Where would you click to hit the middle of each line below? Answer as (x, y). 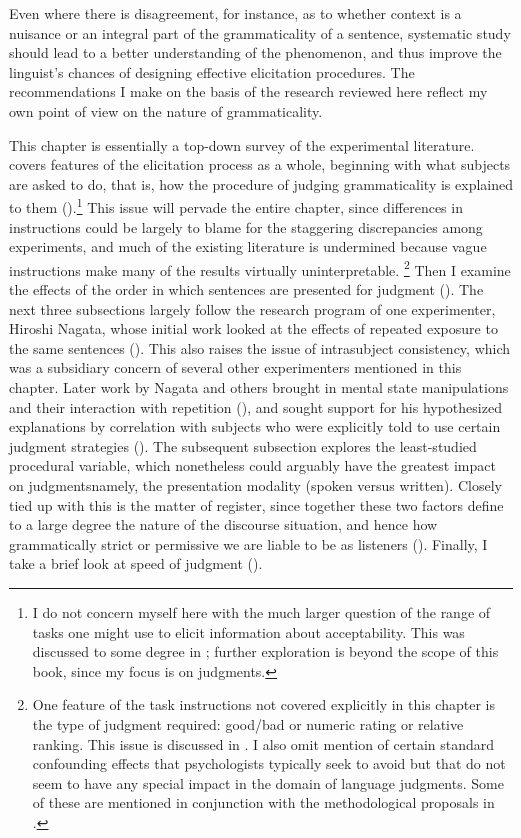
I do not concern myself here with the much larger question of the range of (261, 611)
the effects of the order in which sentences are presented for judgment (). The (246, 289)
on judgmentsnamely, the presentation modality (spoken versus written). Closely (255, 484)
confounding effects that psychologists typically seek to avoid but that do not (269, 763)
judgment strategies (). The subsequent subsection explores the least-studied (243, 445)
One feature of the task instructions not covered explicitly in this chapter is (263, 704)
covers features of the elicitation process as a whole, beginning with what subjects (260, 164)
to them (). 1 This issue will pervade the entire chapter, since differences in (236, 205)
